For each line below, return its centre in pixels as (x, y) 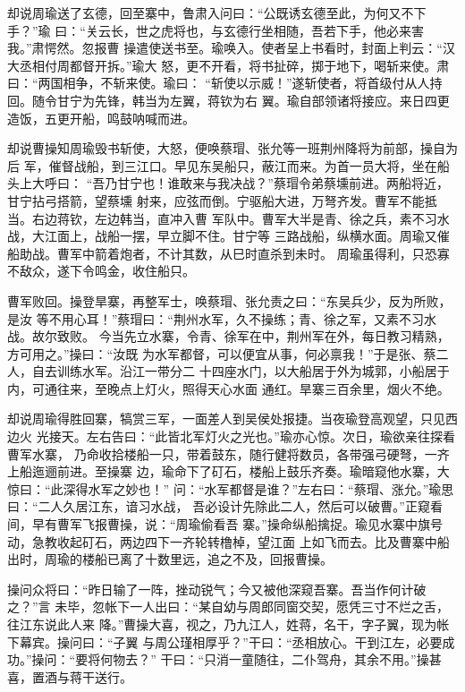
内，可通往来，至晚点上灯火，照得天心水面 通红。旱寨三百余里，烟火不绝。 (228, 388)
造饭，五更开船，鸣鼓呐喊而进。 (101, 118)
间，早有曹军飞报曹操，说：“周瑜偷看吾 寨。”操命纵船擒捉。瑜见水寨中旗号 (225, 524)
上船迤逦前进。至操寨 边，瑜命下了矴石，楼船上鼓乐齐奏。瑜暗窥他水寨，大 (228, 471)
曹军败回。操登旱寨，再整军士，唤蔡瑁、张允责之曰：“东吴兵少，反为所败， (229, 300)
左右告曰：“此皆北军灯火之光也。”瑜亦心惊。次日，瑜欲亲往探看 (271, 436)
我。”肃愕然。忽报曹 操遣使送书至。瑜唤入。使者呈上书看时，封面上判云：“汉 (231, 48)
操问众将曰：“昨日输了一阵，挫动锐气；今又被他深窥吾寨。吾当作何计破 (217, 589)
